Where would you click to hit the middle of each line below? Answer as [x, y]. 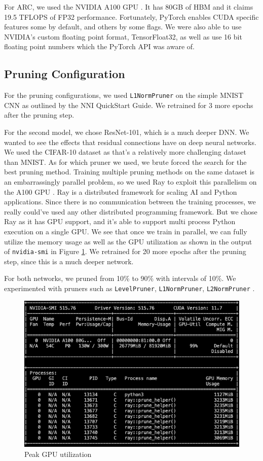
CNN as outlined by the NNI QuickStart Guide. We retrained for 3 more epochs [129, 105]
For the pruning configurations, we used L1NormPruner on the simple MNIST [124, 95]
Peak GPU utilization [58, 454]
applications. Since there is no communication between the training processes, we [130, 202]
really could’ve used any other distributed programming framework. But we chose [131, 211]
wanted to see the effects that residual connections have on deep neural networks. [130, 142]
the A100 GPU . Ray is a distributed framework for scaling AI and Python [121, 191]
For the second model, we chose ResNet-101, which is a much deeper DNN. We [127, 132]
